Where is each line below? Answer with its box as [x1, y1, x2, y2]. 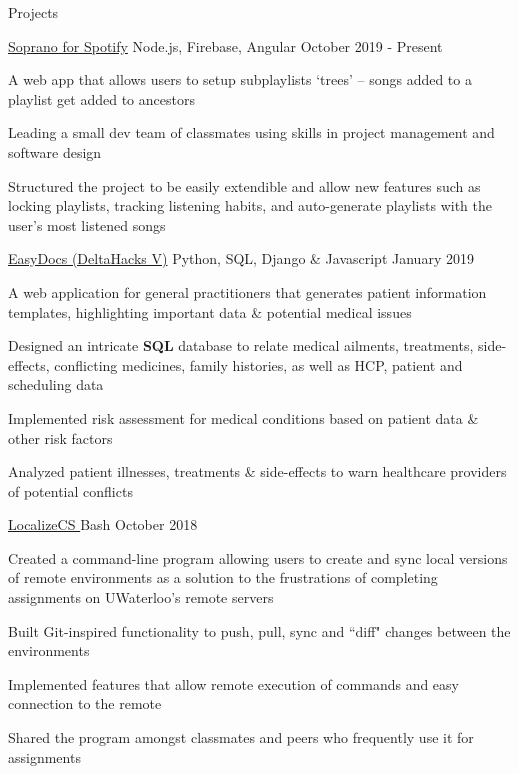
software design [8, 141, 102, 162]
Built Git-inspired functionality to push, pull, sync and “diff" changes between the [8, 620, 511, 641]
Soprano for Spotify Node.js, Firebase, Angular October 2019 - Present [8, 35, 443, 56]
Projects [8, 2, 59, 22]
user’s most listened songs [8, 214, 166, 235]
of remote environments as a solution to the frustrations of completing [8, 567, 438, 588]
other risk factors [8, 427, 113, 448]
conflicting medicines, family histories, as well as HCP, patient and [54, 354, 463, 375]
